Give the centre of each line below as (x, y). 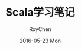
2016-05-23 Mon (40, 41)
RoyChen (40, 29)
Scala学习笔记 (40, 12)
